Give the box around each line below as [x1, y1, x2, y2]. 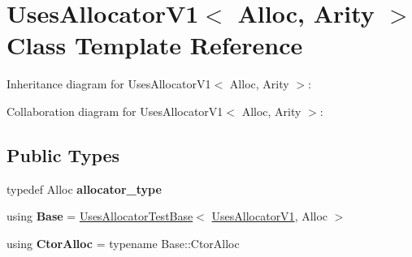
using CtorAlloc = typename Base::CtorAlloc [7, 234, 240, 251]
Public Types [7, 142, 120, 167]
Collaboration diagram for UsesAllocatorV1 [7, 102, 223, 119]
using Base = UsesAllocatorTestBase [7, 208, 193, 225]
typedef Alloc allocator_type [7, 180, 162, 197]
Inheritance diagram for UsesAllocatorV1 [7, 75, 211, 92]
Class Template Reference [7, 28, 303, 62]
